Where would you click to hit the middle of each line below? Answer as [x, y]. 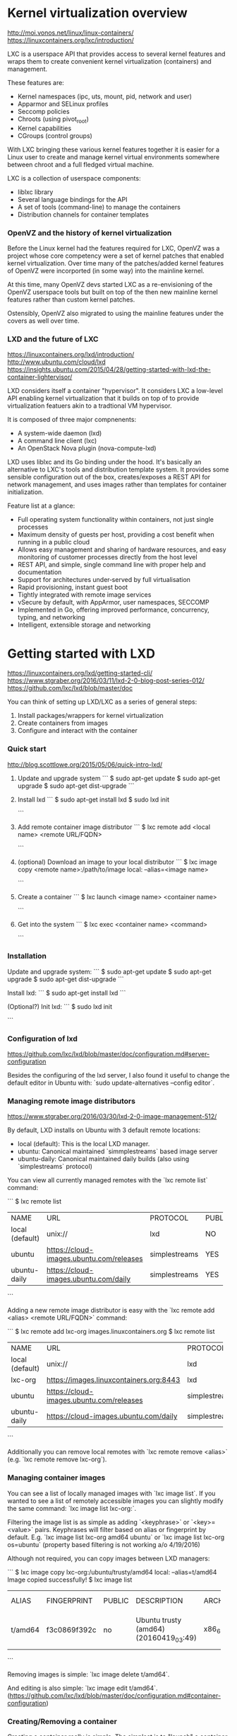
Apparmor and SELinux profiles [63, 103]
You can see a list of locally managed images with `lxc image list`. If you [111, 1493]
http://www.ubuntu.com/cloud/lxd [56, 362]
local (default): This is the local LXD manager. [84, 1144]
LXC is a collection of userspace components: [74, 178]
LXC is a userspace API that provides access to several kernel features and [116, 54]
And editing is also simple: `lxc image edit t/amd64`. [83, 1688]
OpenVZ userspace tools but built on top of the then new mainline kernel [113, 292]
